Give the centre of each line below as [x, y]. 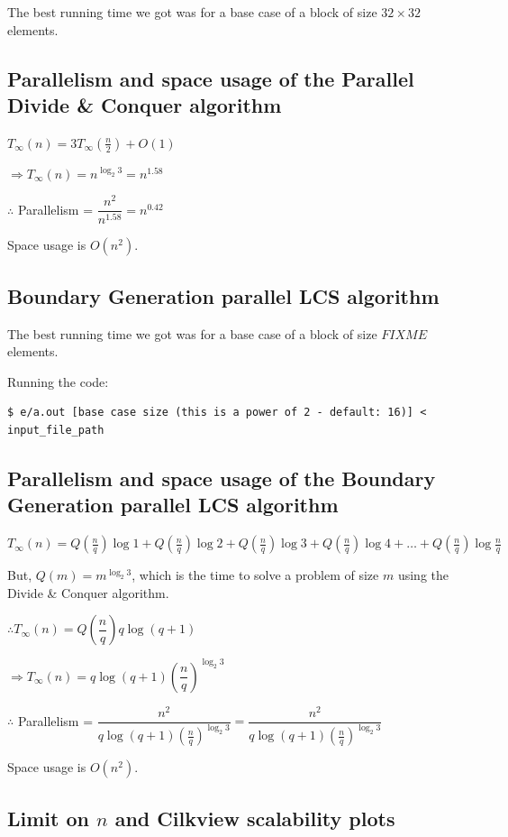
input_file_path [56, 430]
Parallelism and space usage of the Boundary [222, 478]
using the [423, 575]
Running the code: [58, 381]
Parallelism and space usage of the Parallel [211, 78]
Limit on [48, 818]
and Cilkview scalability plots [255, 818]
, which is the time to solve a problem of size [255, 575]
